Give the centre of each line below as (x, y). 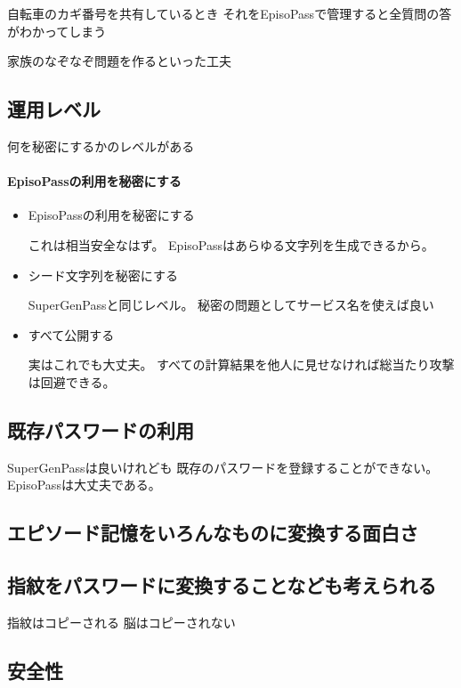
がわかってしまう (57, 31)
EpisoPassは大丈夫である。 (84, 485)
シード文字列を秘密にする (103, 275)
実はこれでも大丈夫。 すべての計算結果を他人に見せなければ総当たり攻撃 (241, 364)
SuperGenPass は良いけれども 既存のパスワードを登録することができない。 (223, 467)
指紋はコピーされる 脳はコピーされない (121, 622)
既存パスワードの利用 (101, 429)
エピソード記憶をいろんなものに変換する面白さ (213, 533)
